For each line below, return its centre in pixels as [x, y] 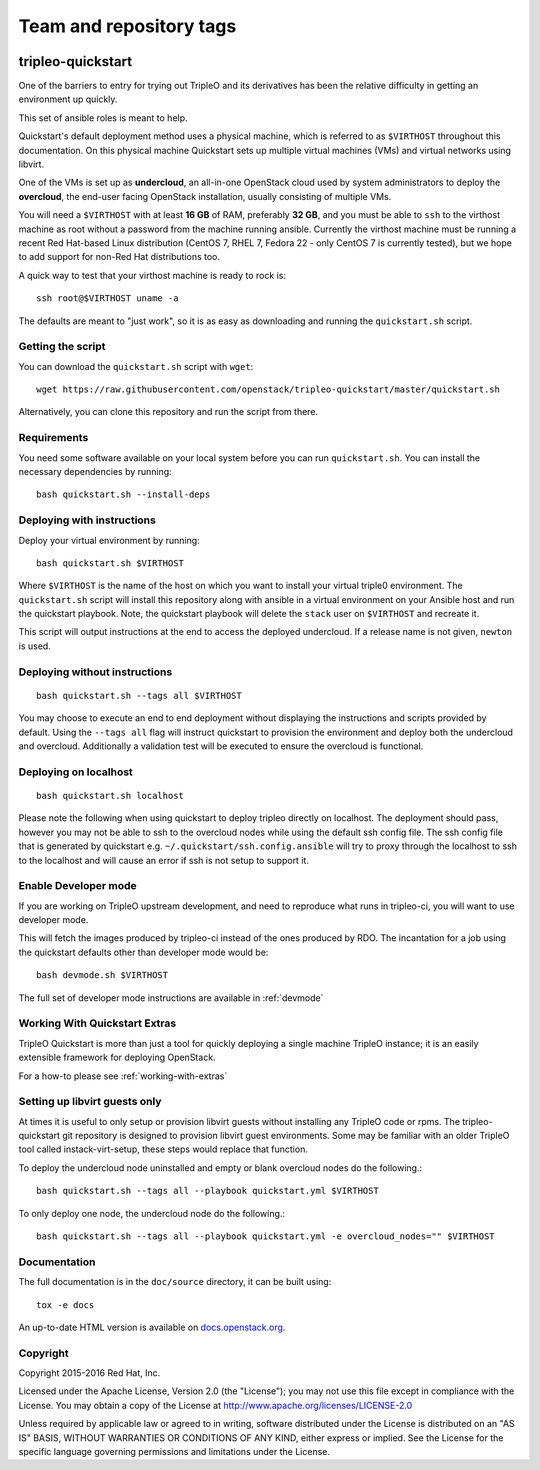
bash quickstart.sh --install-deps [123, 494]
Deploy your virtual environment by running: [109, 540]
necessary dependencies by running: [95, 471]
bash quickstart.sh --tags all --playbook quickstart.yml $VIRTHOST [207, 1191]
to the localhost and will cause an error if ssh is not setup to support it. [164, 860]
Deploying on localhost [76, 772]
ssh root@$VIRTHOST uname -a [107, 298]
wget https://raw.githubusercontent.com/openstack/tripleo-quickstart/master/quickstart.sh [268, 389]
